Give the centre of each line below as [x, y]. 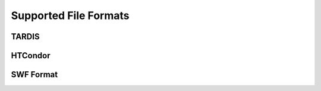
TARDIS [25, 37]
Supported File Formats [70, 15]
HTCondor [31, 56]
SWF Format [34, 75]
